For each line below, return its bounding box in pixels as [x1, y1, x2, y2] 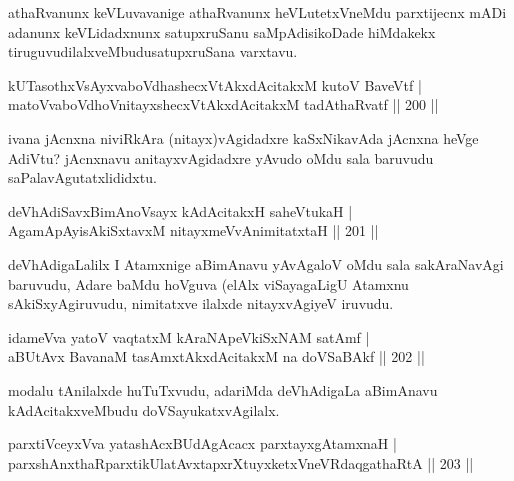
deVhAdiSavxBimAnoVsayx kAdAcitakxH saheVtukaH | [8, 200, 353, 221]
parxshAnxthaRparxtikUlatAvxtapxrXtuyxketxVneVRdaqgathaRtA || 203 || [8, 452, 474, 473]
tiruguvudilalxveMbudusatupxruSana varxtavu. [8, 41, 298, 62]
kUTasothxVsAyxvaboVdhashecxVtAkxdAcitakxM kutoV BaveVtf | [8, 74, 422, 95]
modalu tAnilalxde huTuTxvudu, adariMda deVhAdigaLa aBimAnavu [8, 379, 438, 400]
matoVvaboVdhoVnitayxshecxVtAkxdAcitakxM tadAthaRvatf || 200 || [8, 94, 439, 115]
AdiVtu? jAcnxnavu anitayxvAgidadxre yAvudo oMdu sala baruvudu [8, 147, 434, 168]
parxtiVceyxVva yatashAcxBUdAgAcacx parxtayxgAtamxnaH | [8, 433, 397, 454]
